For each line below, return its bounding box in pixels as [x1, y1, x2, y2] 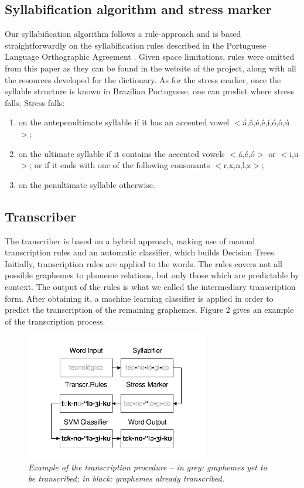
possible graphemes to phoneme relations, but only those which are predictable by [5, 269, 299, 281]
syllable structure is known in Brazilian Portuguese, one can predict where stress [5, 85, 294, 97]
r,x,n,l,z [223, 159, 251, 171]
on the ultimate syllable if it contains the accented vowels [18, 147, 225, 159]
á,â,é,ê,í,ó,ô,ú [242, 116, 289, 128]
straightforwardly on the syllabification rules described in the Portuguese [5, 39, 267, 51]
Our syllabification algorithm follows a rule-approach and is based [5, 28, 241, 40]
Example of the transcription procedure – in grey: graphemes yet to [28, 460, 267, 473]
